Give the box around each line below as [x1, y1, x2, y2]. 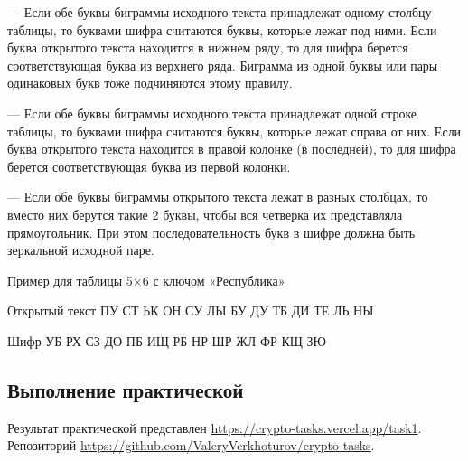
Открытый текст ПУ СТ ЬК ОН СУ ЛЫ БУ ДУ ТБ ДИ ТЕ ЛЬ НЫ [7, 301, 374, 320]
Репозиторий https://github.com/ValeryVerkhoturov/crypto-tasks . [7, 436, 375, 455]
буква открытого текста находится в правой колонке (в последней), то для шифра [7, 139, 456, 158]
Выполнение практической [7, 375, 244, 403]
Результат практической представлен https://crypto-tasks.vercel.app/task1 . [7, 418, 422, 437]
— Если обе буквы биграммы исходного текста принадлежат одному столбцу [7, 3, 432, 21]
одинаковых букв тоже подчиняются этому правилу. [7, 73, 293, 92]
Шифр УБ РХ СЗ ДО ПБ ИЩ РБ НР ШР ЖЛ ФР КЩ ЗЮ [7, 331, 326, 350]
